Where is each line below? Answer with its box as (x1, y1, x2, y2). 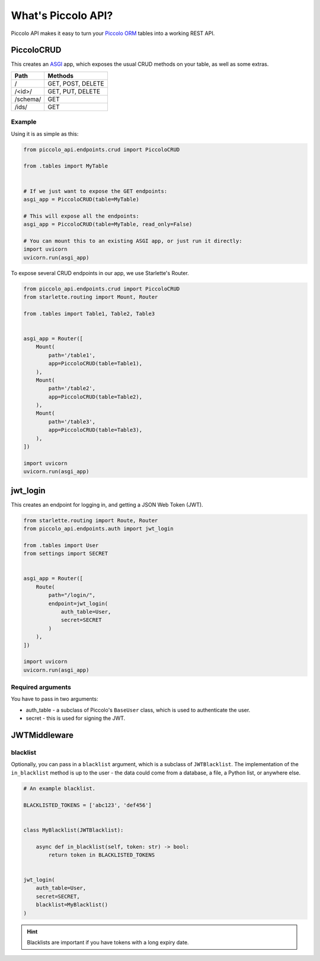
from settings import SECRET (23, 550, 108, 557)
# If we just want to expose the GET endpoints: (23, 188, 168, 194)
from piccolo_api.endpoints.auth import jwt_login (23, 526, 174, 532)
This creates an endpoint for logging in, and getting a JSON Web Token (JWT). (11, 501, 204, 508)
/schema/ (14, 95, 41, 103)
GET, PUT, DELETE (47, 87, 101, 95)
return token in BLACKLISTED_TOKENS (48, 851, 155, 858)
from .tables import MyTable (23, 163, 108, 169)
